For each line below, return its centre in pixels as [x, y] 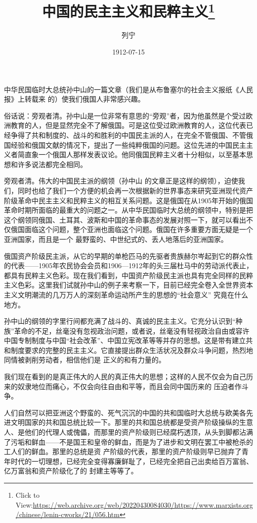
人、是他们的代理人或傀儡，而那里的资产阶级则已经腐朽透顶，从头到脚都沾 [125, 432]
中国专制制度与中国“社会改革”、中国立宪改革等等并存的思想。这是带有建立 [125, 340]
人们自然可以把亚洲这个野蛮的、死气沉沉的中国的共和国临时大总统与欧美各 [125, 412]
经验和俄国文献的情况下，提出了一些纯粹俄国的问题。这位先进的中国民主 [128, 145]
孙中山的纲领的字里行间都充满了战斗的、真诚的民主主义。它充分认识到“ [120, 321]
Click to [28, 495]
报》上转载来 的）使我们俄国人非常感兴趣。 [74, 99]
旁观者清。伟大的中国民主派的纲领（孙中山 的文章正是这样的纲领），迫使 [121, 181]
